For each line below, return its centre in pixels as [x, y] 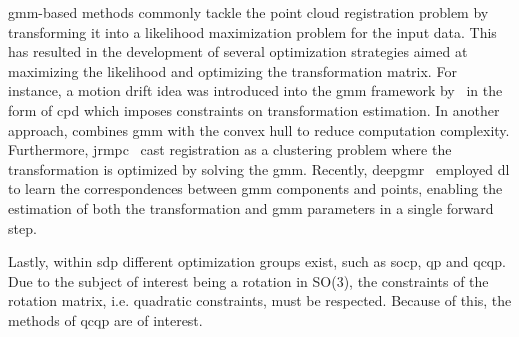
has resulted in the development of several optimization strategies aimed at [238, 51]
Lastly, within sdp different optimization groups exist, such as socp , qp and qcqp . [257, 261]
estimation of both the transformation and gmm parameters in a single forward [251, 207]
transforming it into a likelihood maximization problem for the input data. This [252, 31]
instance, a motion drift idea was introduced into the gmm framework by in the [255, 90]
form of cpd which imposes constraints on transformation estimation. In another [254, 109]
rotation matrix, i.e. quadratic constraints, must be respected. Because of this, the [260, 300]
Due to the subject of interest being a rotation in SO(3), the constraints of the [248, 280]
